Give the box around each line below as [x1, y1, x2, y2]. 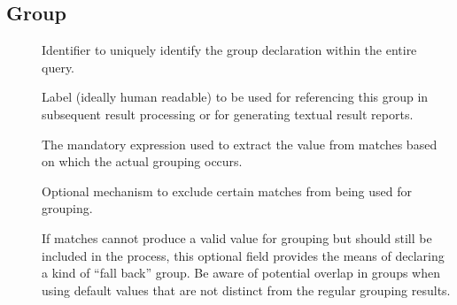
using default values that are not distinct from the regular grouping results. [42, 280, 451, 299]
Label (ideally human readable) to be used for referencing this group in [42, 88, 429, 106]
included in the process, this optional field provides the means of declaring [42, 246, 445, 264]
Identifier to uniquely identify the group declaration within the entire [42, 41, 417, 59]
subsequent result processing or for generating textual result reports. [42, 104, 414, 123]
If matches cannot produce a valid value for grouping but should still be [42, 228, 432, 247]
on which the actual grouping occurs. [42, 152, 243, 171]
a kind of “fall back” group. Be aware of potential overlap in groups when [42, 263, 441, 282]
